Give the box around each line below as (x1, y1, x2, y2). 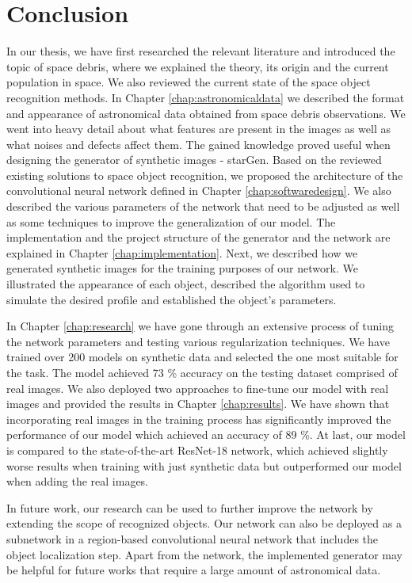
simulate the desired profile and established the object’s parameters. (6, 291, 337, 307)
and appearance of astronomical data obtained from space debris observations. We (6, 105, 406, 121)
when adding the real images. (6, 473, 149, 490)
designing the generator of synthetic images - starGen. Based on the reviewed (6, 151, 382, 168)
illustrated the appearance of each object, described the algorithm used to (6, 276, 365, 292)
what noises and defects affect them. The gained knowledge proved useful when (6, 135, 391, 152)
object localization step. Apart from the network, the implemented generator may (6, 546, 402, 562)
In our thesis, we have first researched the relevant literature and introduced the (6, 43, 395, 59)
